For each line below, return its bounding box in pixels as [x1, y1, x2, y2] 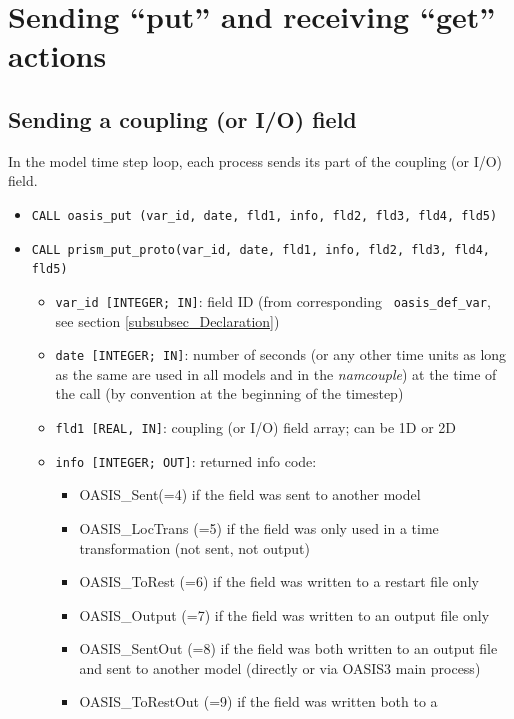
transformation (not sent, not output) [79, 537, 310, 558]
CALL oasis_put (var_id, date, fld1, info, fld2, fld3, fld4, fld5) [31, 208, 498, 223]
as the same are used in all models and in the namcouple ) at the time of [55, 363, 497, 384]
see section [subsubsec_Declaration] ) [55, 310, 280, 331]
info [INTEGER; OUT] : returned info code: [55, 450, 317, 471]
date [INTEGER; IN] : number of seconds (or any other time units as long [55, 344, 507, 365]
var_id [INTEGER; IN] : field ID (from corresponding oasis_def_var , [55, 290, 491, 311]
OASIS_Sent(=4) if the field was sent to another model [79, 484, 421, 505]
